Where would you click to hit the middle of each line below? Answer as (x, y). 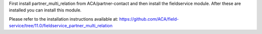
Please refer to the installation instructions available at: (64, 19)
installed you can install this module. (45, 10)
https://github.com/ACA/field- (149, 19)
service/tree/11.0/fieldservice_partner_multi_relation (61, 26)
